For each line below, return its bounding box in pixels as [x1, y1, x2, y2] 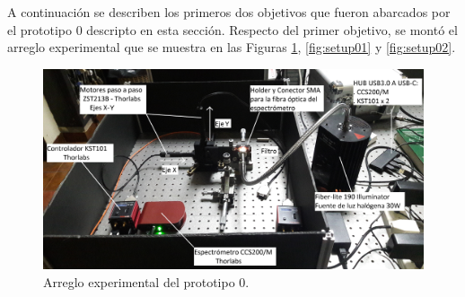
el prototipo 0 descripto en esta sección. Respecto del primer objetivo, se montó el [7, 20, 458, 39]
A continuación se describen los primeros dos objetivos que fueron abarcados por [7, 3, 451, 21]
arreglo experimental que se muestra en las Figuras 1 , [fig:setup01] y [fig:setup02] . [7, 38, 456, 57]
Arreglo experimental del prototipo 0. [43, 272, 250, 291]
